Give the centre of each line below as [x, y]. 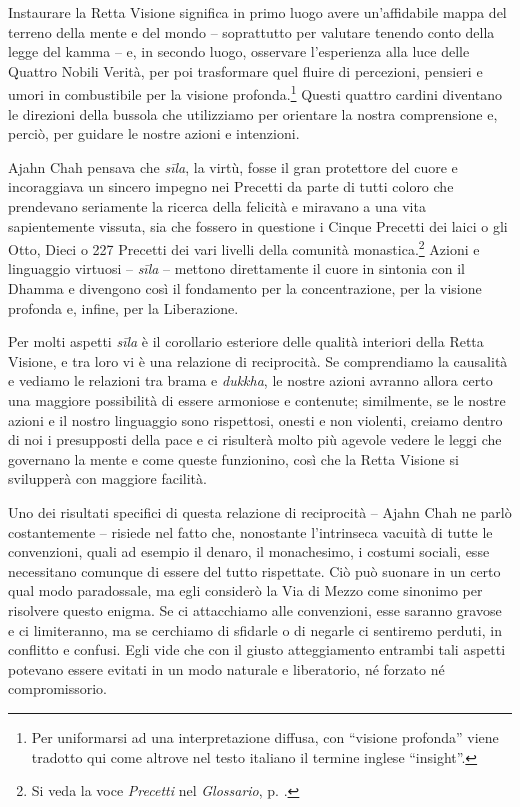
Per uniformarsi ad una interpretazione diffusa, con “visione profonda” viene [265, 736]
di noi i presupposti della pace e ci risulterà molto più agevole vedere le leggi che [255, 439]
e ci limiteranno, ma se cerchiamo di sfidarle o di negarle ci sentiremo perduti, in [255, 629]
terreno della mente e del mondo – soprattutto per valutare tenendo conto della [251, 31]
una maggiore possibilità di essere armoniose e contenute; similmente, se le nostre [257, 400]
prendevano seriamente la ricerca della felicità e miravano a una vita [217, 206]
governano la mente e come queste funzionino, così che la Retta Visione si [233, 458]
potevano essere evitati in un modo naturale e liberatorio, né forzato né [226, 668]
